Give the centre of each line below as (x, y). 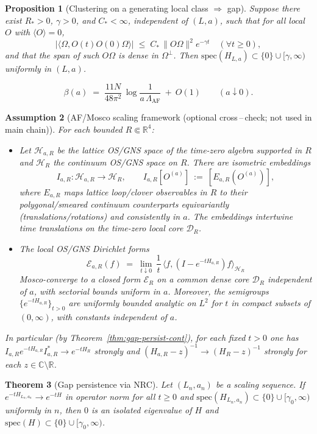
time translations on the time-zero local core (101, 228)
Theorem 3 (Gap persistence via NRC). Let (89, 384)
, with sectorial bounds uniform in (97, 291)
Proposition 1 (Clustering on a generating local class (107, 8)
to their (233, 191)
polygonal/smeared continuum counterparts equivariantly (124, 204)
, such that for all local (262, 20)
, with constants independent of (109, 317)
